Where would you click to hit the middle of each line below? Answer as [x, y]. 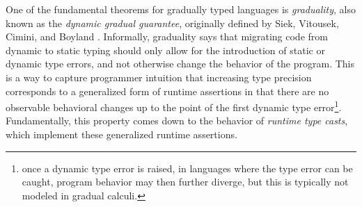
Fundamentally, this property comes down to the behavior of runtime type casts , [177, 121]
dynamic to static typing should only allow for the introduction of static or [165, 50]
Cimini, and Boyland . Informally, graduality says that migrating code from [167, 36]
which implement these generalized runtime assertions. [121, 134]
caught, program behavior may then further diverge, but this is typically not [185, 182]
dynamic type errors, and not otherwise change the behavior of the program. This [180, 64]
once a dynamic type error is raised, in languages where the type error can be [187, 168]
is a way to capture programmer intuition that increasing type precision [159, 77]
